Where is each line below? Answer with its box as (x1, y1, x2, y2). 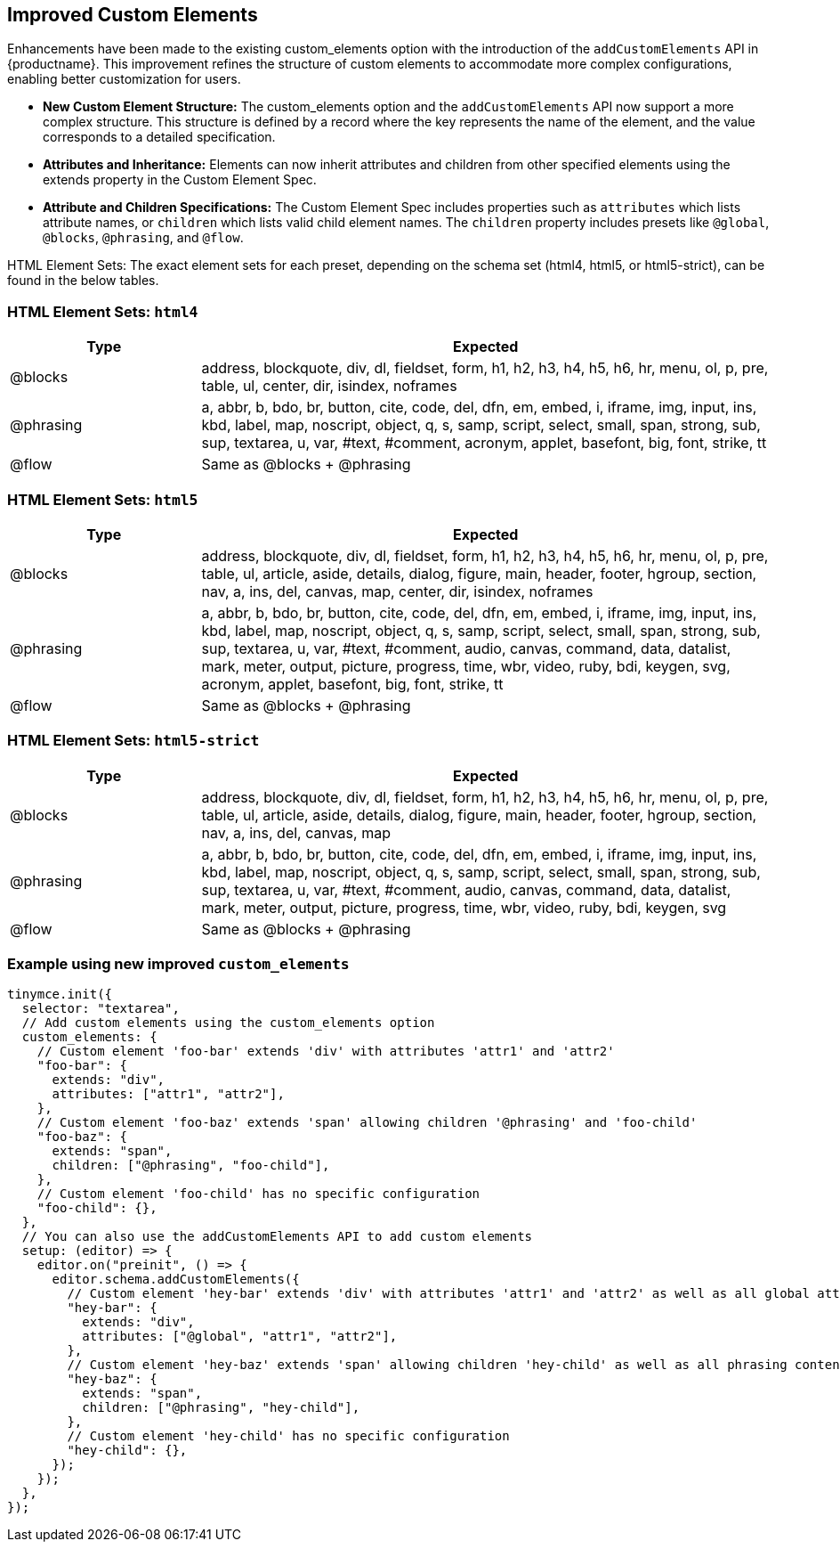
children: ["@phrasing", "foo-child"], (52, 1158, 330, 1173)
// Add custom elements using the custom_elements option (21, 1015, 435, 1031)
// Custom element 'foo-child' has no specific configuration (36, 1186, 481, 1202)
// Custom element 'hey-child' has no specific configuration (67, 1429, 510, 1444)
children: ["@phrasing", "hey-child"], (82, 1400, 360, 1415)
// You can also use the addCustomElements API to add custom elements (21, 1229, 533, 1244)
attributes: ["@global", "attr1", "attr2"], (82, 1329, 398, 1344)
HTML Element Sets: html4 (7, 302, 198, 321)
